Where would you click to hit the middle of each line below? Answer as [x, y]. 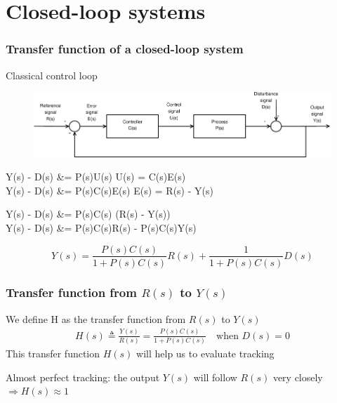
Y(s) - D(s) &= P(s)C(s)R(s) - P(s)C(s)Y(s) [101, 227]
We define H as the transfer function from [96, 318]
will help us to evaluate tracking [205, 354]
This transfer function [53, 354]
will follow [215, 377]
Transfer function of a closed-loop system [125, 49]
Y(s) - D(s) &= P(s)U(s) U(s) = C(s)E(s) [96, 177]
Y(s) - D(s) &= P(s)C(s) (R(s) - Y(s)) [88, 214]
